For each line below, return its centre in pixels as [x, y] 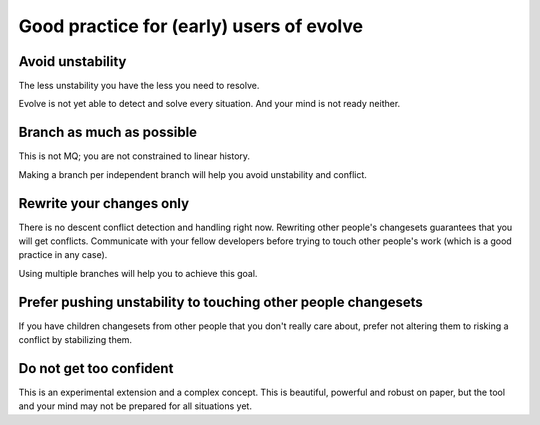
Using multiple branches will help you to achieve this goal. [138, 273]
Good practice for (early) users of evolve [191, 26]
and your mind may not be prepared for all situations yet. [135, 406]
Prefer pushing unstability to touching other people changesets [221, 301]
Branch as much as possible [108, 132]
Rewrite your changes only [104, 203]
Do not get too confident [96, 368]
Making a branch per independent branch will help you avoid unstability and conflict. [192, 174]
